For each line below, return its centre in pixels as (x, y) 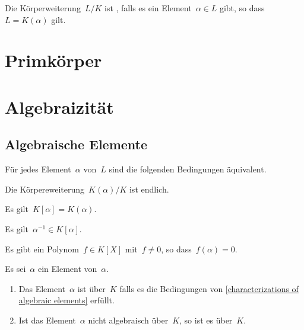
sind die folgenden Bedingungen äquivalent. (188, 169)
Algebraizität (59, 106)
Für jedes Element (38, 169)
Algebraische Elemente (76, 144)
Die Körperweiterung (43, 8)
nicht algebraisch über (128, 320)
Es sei (15, 269)
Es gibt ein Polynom (42, 249)
